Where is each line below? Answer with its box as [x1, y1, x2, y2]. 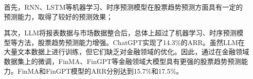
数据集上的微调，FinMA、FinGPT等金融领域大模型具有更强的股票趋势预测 [4, 56, 241, 66]
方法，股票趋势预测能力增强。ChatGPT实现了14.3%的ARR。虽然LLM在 [17, 37, 245, 47]
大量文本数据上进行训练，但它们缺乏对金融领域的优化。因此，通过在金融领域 [4, 47, 249, 57]
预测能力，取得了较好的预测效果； [4, 11, 113, 21]
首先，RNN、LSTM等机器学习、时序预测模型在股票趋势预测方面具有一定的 [4, 2, 243, 12]
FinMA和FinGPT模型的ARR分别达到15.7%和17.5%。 [17, 65, 183, 76]
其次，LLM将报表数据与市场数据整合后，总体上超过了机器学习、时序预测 [4, 28, 237, 38]
